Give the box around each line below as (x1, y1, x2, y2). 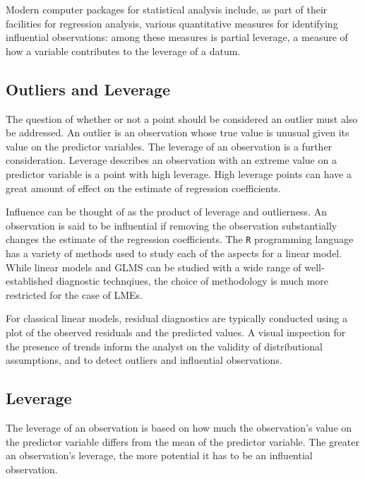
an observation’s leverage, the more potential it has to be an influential (6, 448, 313, 463)
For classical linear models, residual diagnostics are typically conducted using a (6, 311, 347, 326)
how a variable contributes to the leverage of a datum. (6, 43, 241, 58)
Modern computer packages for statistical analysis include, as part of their (6, 2, 328, 16)
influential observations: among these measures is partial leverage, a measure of (6, 30, 348, 45)
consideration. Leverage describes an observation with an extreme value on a (6, 153, 337, 167)
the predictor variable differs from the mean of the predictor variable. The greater (6, 434, 359, 449)
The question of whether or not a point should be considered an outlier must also (6, 111, 358, 126)
